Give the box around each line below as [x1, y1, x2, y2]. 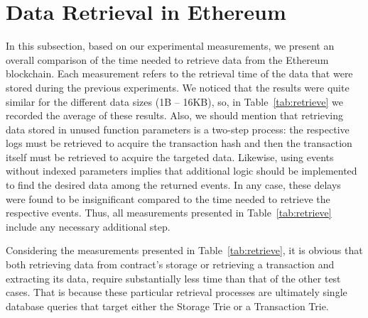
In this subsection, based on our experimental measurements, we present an [6, 38, 335, 53]
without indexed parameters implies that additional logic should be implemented [6, 163, 357, 178]
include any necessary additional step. [6, 219, 171, 234]
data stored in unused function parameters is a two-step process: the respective [6, 121, 350, 136]
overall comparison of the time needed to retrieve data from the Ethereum [6, 52, 329, 67]
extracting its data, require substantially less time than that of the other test [6, 270, 341, 285]
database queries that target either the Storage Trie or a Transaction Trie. [6, 298, 329, 313]
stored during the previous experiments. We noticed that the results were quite [6, 79, 350, 94]
